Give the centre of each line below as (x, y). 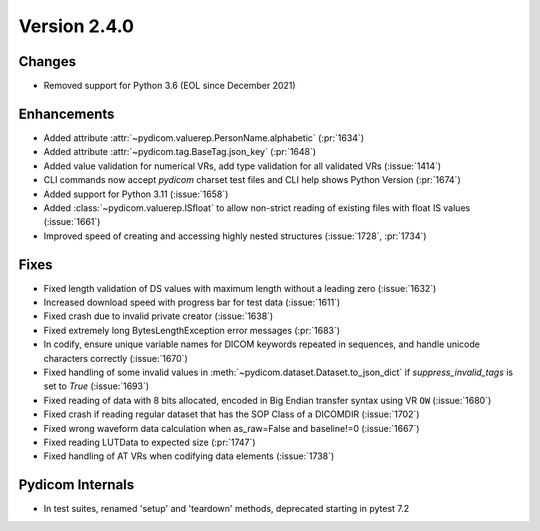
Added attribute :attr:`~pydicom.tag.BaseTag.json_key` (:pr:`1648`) (180, 152)
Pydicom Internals (76, 485)
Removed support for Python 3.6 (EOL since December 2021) (169, 86)
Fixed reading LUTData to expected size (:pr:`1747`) (149, 442)
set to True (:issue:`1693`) (96, 386)
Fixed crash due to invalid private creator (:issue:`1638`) (158, 316)
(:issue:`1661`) (72, 222)
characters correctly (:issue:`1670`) (116, 358)
